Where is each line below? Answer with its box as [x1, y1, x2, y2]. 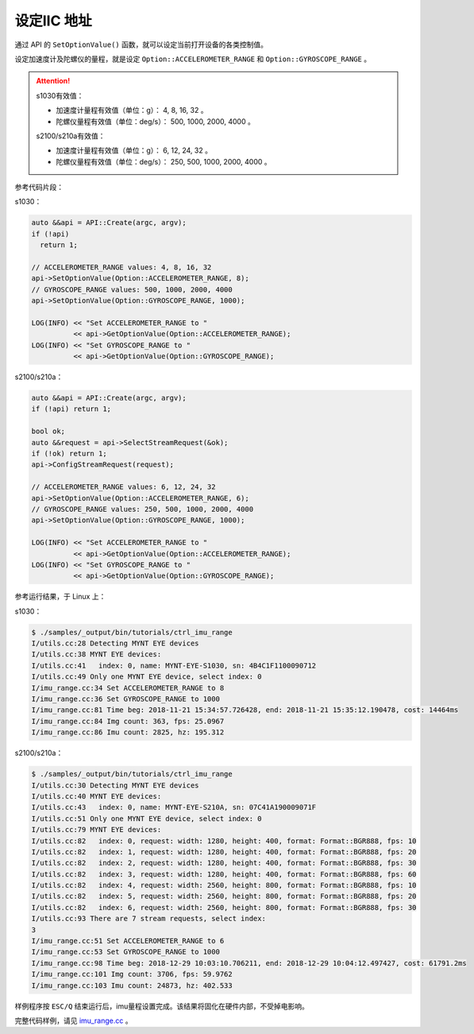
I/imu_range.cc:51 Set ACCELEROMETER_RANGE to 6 [31, 936, 225, 946]
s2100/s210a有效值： [36, 131, 106, 141]
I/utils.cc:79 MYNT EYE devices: [31, 825, 162, 835]
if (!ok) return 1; [31, 449, 107, 459]
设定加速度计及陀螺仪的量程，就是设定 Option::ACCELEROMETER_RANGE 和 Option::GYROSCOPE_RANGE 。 [14, 54, 372, 64]
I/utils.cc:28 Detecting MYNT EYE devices [31, 639, 199, 648]
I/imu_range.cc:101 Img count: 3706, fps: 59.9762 [31, 970, 233, 979]
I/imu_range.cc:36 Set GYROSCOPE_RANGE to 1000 [31, 695, 220, 703]
